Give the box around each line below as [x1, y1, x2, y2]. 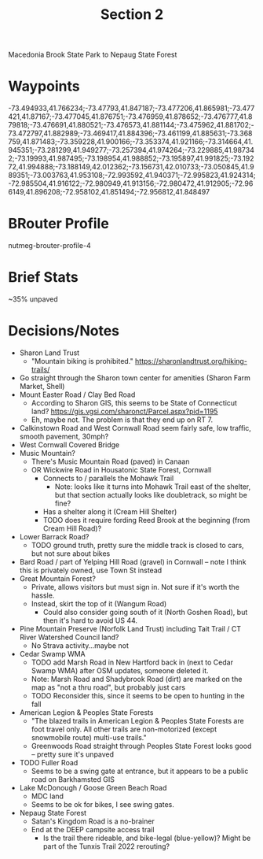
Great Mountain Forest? [19, 573, 97, 583]
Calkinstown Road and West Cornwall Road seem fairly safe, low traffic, [19, 423, 251, 432]
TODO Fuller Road [19, 757, 79, 767]
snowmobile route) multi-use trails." [31, 732, 147, 742]
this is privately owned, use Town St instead [19, 565, 163, 575]
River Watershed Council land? [19, 632, 119, 642]
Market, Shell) [19, 381, 65, 391]
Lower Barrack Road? [19, 531, 89, 541]
